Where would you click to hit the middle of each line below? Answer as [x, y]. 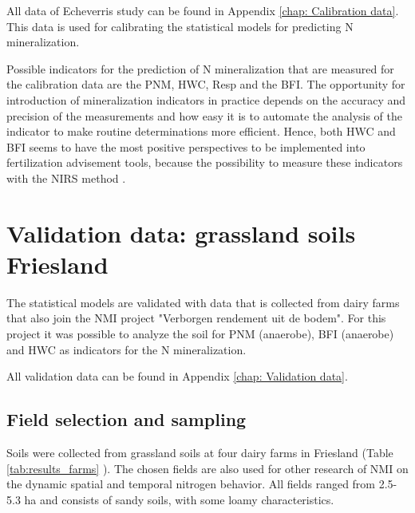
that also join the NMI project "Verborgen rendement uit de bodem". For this [196, 318]
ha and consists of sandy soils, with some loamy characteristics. [179, 499]
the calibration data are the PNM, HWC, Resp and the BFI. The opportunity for [206, 84]
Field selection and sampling [126, 419]
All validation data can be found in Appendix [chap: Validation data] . [177, 376]
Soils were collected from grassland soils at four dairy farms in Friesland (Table [200, 453]
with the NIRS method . [66, 178]
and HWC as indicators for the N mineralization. [126, 349]
